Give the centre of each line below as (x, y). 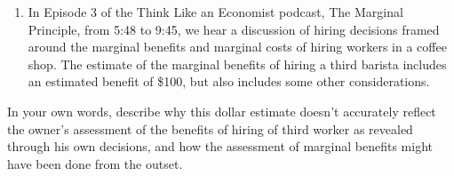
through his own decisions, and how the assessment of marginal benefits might (220, 146)
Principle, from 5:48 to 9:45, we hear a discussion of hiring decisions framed (234, 29)
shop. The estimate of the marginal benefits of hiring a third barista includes (237, 64)
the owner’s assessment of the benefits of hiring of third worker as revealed (210, 128)
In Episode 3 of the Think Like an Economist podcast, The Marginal (215, 12)
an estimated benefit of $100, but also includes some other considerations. (229, 81)
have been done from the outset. (95, 163)
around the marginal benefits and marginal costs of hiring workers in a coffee (237, 47)
